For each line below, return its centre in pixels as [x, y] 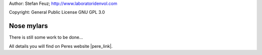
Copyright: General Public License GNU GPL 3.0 [57, 12]
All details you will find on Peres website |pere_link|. [61, 46]
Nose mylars [28, 26]
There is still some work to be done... [46, 37]
